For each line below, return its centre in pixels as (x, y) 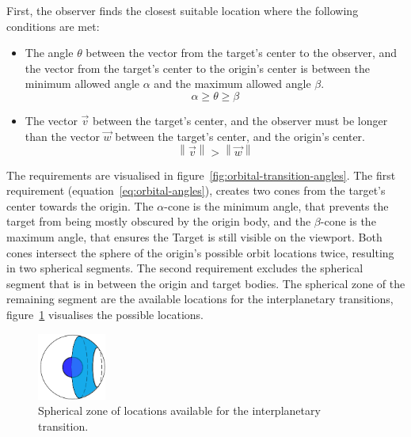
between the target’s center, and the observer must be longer (240, 120)
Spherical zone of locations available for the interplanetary (179, 410)
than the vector (62, 136)
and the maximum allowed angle (232, 84)
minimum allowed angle (82, 84)
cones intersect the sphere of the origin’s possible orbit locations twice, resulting (200, 252)
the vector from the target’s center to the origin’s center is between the (197, 68)
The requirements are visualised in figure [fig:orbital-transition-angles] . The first (201, 175)
